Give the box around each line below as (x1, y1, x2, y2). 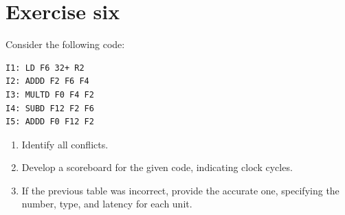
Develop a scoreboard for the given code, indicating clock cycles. (21, 160, 293, 174)
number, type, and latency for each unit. (21, 196, 192, 211)
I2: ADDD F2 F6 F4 (5, 76, 89, 87)
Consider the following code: (5, 37, 125, 52)
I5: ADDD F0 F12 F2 (5, 117, 94, 127)
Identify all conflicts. (21, 137, 109, 151)
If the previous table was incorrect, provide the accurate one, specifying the (21, 183, 340, 197)
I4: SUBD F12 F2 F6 (5, 103, 94, 113)
